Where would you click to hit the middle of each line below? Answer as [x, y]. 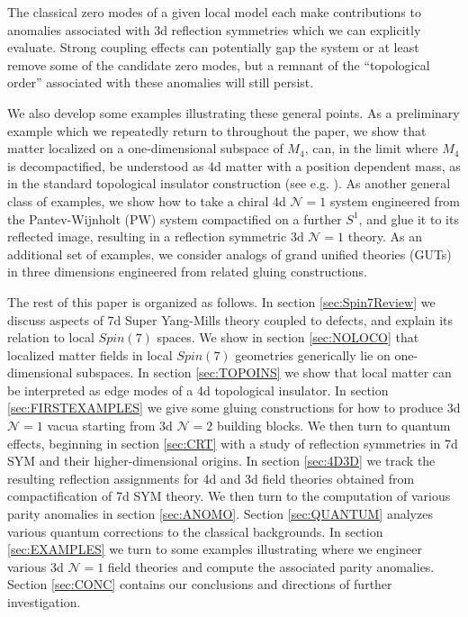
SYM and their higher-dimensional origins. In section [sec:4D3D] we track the [221, 461]
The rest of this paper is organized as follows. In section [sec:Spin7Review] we [221, 301]
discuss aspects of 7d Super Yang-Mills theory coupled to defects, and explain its [230, 319]
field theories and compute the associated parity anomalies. [271, 566]
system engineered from [395, 200]
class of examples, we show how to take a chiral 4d [147, 200]
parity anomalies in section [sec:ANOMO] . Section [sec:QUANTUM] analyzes [220, 514]
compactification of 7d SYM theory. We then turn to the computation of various [229, 496]
